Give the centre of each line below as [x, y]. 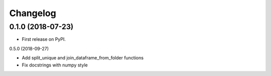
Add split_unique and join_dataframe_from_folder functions [83, 58]
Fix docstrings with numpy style [55, 65]
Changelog [33, 13]
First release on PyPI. [44, 39]
